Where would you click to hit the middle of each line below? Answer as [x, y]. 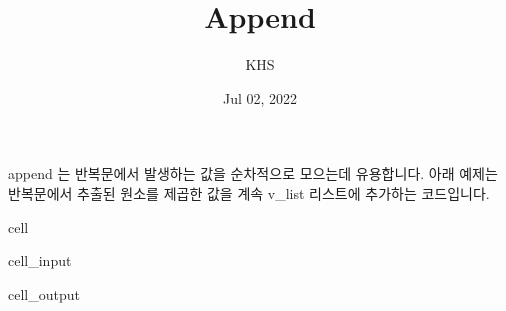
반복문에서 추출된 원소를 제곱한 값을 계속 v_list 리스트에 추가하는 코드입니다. [249, 192]
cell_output [44, 293]
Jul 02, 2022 [260, 97]
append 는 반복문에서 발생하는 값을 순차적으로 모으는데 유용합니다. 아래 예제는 [253, 173]
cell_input [40, 260]
